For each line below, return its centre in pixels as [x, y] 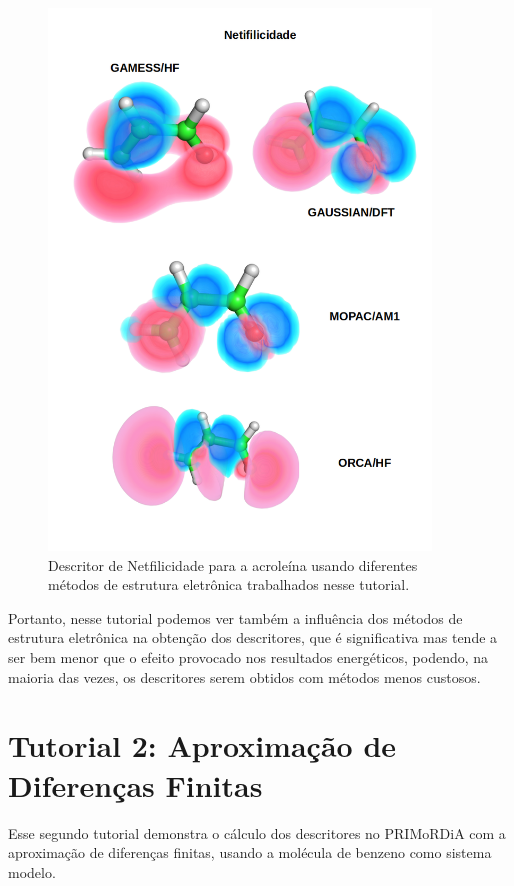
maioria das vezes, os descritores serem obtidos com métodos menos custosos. [244, 676]
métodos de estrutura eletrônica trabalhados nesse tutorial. [229, 584]
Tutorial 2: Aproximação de [202, 745]
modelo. [32, 871]
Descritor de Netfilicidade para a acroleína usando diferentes [233, 564]
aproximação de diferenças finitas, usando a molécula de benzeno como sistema [250, 852]
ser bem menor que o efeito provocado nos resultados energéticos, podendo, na [248, 657]
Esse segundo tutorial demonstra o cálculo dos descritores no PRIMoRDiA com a [257, 832]
